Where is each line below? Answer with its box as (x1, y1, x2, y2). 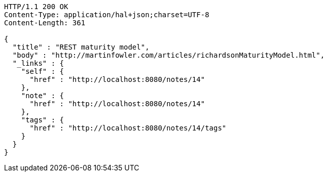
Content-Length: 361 (4, 19, 86, 27)
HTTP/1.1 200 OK (4, 3, 68, 11)
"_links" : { (12, 59, 64, 67)
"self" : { (21, 67, 64, 75)
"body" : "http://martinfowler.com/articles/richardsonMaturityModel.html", (12, 51, 325, 59)
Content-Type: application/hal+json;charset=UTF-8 (4, 11, 209, 19)
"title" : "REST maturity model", (12, 43, 150, 51)
